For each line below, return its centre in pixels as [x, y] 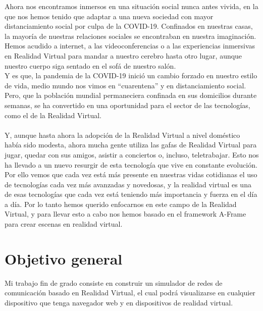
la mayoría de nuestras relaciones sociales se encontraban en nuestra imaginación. [130, 36]
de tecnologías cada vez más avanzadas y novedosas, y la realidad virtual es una [128, 184]
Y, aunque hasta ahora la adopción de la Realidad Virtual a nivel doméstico [122, 135]
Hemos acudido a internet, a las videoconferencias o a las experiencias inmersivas [130, 46]
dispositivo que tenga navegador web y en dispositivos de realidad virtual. [119, 302]
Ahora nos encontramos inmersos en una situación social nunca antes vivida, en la [131, 6]
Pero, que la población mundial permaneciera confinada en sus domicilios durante [131, 95]
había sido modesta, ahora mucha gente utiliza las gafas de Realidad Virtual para [131, 145]
